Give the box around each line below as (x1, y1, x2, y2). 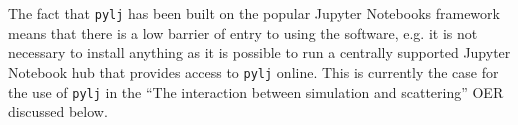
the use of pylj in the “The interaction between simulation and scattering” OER (8, 81, 504, 102)
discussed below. (8, 101, 108, 122)
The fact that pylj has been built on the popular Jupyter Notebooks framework (8, 3, 500, 23)
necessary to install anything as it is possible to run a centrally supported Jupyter (8, 42, 511, 63)
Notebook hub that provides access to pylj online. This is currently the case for (8, 61, 499, 82)
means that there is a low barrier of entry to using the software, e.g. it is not (8, 22, 478, 43)
